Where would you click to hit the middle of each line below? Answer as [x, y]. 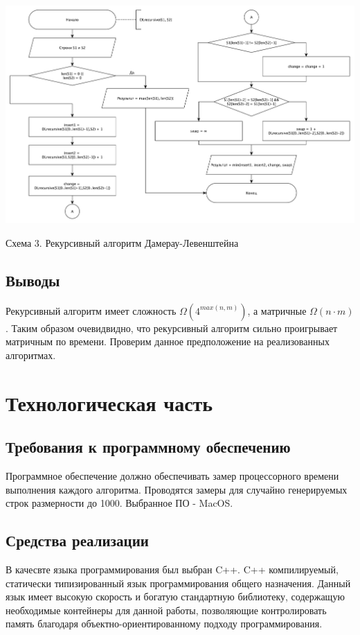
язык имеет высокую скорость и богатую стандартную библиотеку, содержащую [175, 597]
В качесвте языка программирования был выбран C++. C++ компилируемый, [172, 569]
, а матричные [277, 310]
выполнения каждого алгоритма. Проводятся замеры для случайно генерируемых [177, 489]
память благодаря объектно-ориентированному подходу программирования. [164, 624]
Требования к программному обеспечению [148, 447]
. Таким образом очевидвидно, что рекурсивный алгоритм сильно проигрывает [172, 328]
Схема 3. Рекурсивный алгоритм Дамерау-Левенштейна [122, 242]
